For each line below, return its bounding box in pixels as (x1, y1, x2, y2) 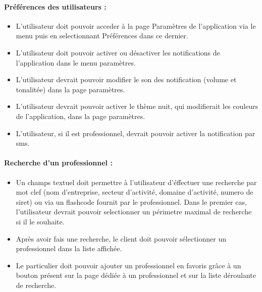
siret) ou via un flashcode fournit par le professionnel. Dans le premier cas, (16, 196, 247, 207)
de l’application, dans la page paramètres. (16, 110, 145, 121)
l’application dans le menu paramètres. (16, 57, 136, 68)
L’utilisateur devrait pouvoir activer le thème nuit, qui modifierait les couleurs (16, 101, 258, 111)
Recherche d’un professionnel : (4, 157, 113, 168)
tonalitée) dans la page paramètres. (16, 84, 125, 94)
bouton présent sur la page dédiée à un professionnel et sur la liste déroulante (16, 270, 256, 280)
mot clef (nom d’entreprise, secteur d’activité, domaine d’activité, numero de (16, 187, 253, 197)
